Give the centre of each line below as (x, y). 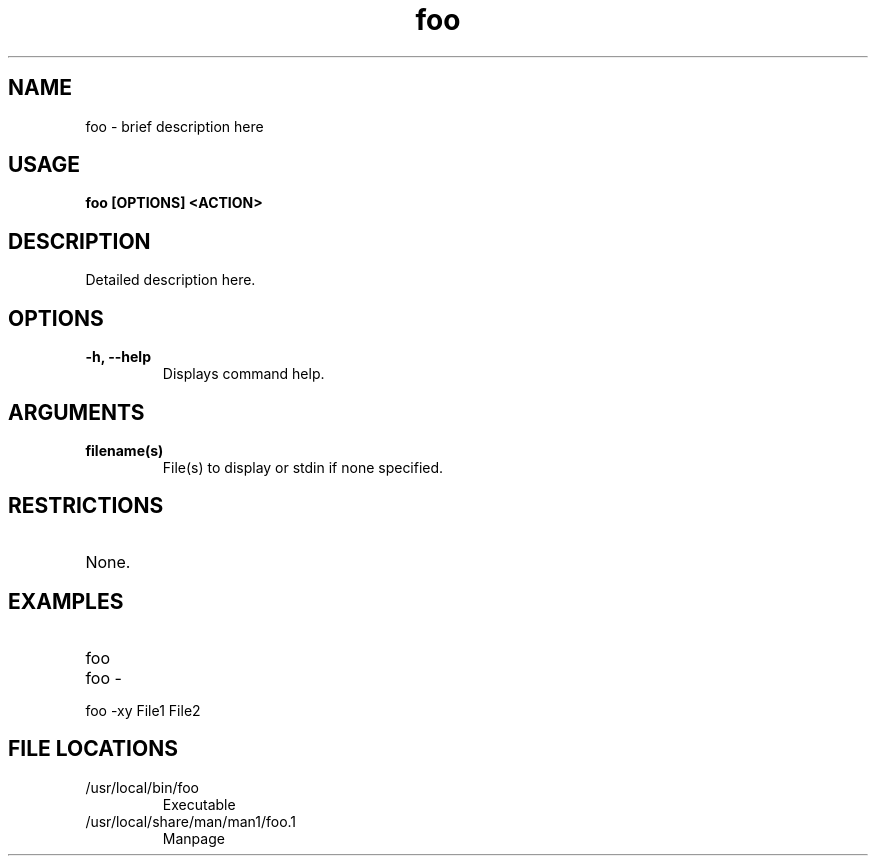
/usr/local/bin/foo (142, 787)
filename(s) (124, 450)
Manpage (193, 838)
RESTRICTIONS (86, 506)
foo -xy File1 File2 (143, 710)
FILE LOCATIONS (93, 749)
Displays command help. (243, 374)
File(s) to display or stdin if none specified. (303, 467)
